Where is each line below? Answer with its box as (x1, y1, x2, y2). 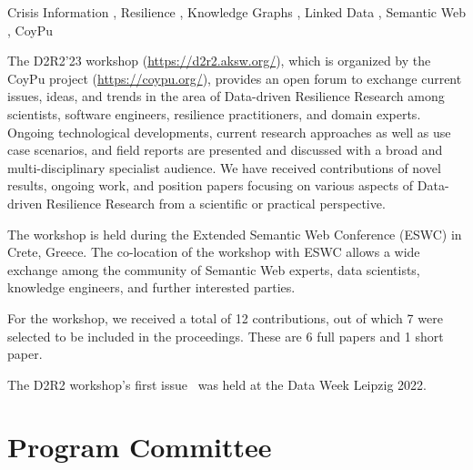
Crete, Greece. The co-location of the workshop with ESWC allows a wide (7, 242, 420, 261)
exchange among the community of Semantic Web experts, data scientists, (7, 260, 420, 279)
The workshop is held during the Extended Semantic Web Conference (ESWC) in (7, 224, 462, 243)
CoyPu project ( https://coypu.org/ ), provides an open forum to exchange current (7, 68, 462, 87)
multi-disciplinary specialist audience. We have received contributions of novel (7, 158, 441, 177)
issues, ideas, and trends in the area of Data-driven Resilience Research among (7, 87, 445, 106)
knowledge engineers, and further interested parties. (7, 278, 296, 297)
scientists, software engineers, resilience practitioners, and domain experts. (7, 104, 421, 123)
